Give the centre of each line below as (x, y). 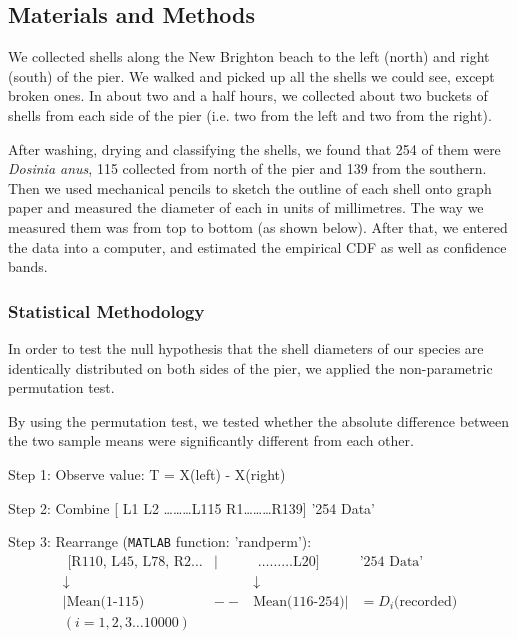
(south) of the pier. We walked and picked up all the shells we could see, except (251, 75)
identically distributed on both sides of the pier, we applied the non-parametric (250, 367)
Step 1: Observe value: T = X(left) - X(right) (147, 473)
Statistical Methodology (106, 310)
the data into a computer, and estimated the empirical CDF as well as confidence (257, 246)
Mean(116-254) (299, 601)
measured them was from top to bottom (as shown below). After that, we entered (258, 226)
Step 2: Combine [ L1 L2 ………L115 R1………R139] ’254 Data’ (191, 507)
